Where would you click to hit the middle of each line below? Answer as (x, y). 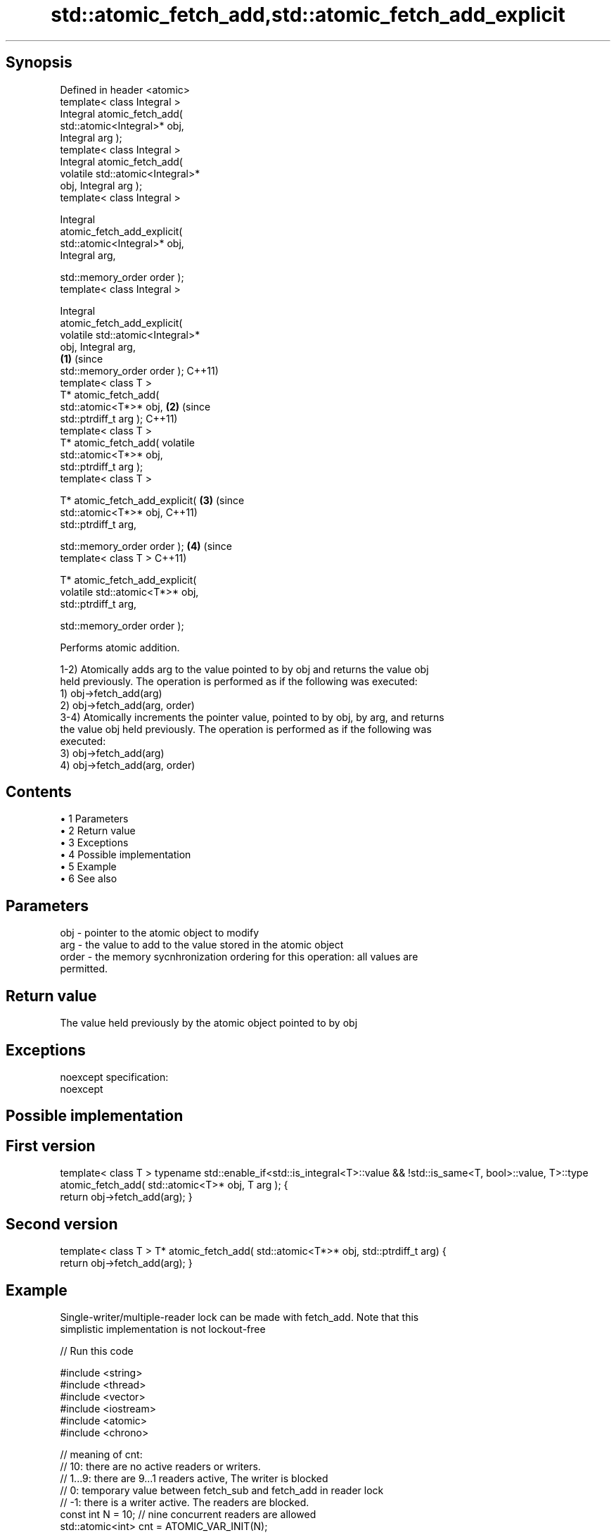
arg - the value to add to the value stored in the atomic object (202, 945)
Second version (62, 1224)
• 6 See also (89, 879)
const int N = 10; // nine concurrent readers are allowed (188, 1514)
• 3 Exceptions (94, 843)
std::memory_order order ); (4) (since (146, 546)
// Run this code (97, 1351)
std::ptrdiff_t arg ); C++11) (119, 418)
